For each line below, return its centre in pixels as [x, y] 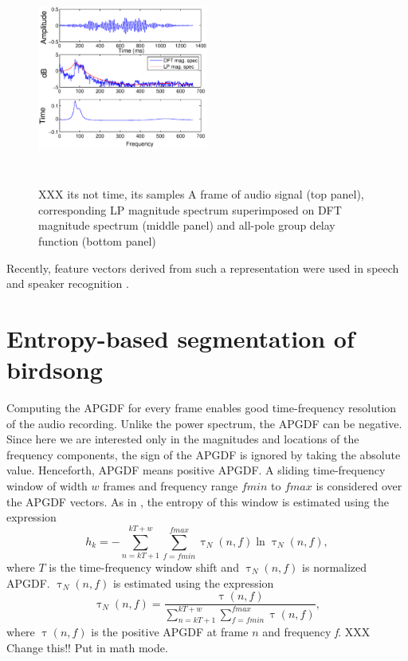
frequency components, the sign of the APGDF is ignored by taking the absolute [204, 454]
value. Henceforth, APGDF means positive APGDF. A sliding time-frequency [196, 470]
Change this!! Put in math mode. [87, 647]
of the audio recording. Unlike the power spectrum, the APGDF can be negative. [204, 423]
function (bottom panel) [97, 240]
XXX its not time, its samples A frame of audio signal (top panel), [201, 194]
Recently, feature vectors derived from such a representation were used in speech [203, 268]
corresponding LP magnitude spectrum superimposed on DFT [190, 209]
